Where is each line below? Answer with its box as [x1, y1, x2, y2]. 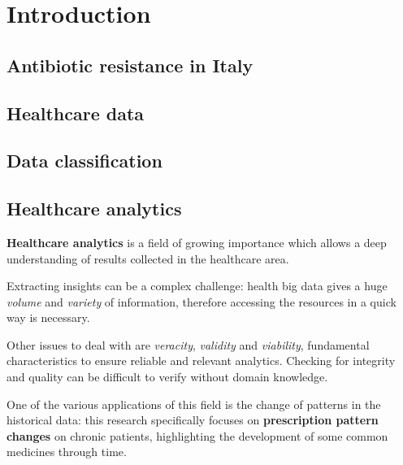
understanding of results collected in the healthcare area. [6, 250, 289, 267]
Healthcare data [6, 100, 145, 125]
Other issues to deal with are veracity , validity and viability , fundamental [6, 336, 370, 353]
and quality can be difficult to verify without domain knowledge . [6, 368, 328, 385]
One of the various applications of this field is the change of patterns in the [6, 395, 381, 412]
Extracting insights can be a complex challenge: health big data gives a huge [6, 277, 388, 294]
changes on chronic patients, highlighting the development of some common [6, 427, 388, 444]
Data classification [6, 148, 162, 173]
